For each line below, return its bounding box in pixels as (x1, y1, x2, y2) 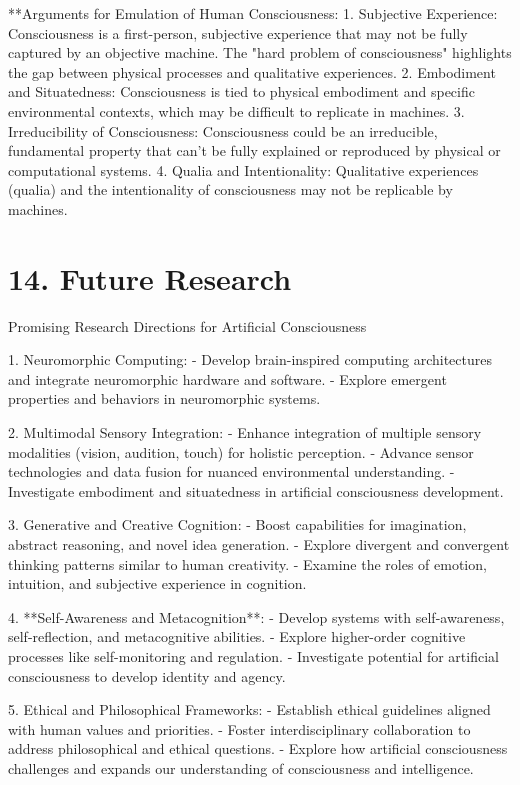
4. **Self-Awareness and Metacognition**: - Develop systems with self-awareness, (8, 606, 505, 627)
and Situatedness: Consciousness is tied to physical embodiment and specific (8, 81, 475, 102)
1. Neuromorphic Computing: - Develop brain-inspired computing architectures (8, 349, 493, 370)
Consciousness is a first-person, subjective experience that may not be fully (8, 22, 468, 43)
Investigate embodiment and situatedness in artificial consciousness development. (8, 480, 504, 501)
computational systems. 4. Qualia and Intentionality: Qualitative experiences (8, 159, 479, 180)
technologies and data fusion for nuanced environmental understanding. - (8, 461, 455, 482)
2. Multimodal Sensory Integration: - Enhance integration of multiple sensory (8, 422, 482, 443)
